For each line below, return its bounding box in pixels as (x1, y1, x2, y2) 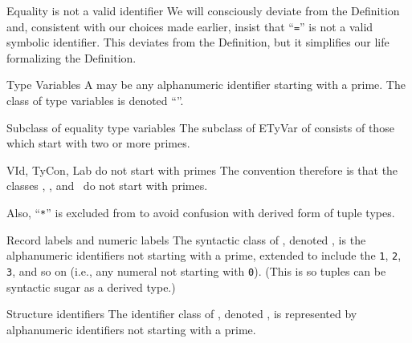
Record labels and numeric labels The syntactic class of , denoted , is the (6, 231, 366, 248)
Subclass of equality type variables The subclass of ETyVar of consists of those (6, 119, 394, 135)
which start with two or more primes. (6, 135, 190, 151)
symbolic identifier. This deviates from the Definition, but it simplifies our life (6, 34, 390, 50)
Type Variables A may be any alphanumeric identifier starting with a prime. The (6, 76, 406, 93)
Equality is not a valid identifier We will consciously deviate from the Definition (6, 2, 400, 18)
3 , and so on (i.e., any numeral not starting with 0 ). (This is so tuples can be (6, 262, 386, 279)
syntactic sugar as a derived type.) (6, 278, 176, 295)
